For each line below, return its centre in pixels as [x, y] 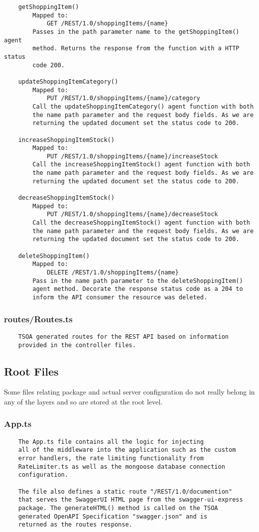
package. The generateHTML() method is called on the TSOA [118, 508]
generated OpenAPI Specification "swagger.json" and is [113, 516]
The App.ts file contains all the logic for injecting [111, 442]
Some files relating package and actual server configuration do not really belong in [129, 392]
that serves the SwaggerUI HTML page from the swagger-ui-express [130, 500]
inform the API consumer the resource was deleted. [120, 297]
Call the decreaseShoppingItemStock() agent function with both [141, 223]
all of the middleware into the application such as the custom [127, 450]
